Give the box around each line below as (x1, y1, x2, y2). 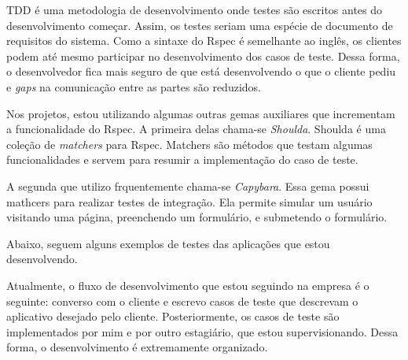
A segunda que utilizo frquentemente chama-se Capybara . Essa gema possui (6, 177, 369, 194)
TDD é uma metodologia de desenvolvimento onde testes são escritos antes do (6, 2, 383, 17)
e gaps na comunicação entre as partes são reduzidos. (6, 78, 261, 95)
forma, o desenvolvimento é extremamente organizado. (6, 339, 268, 355)
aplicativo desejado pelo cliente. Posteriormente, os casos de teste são (6, 308, 340, 325)
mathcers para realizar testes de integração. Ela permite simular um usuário (6, 193, 373, 210)
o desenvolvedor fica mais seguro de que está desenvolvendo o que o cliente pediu (6, 63, 396, 80)
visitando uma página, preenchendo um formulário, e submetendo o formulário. (6, 209, 388, 225)
